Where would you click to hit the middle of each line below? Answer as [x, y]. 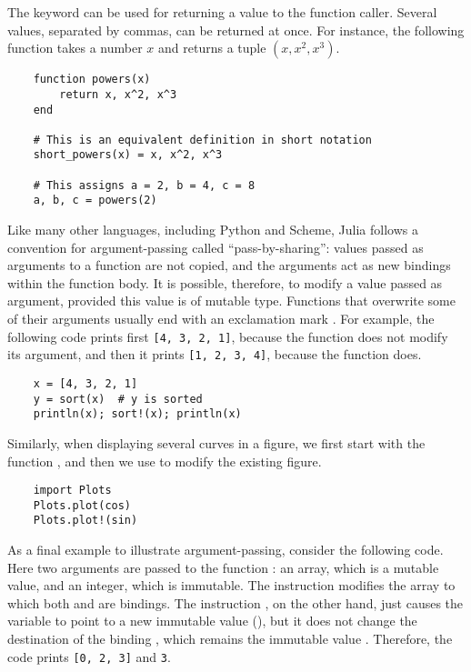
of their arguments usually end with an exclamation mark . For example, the [221, 319]
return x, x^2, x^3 [118, 94]
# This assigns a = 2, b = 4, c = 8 [144, 185]
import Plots [72, 491]
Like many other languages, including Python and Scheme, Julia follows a [213, 230]
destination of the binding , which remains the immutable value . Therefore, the [230, 639]
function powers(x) [92, 80]
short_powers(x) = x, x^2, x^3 [128, 155]
